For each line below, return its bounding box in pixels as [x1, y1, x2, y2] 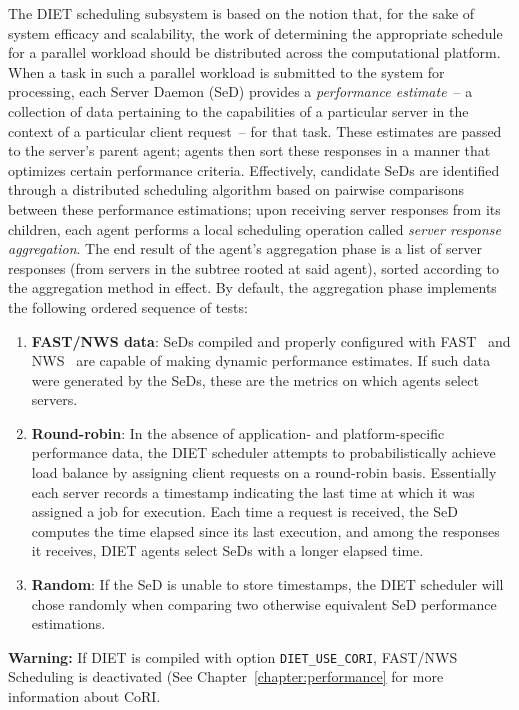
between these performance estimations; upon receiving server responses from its [8, 198, 501, 219]
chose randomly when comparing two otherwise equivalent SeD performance [31, 593, 497, 614]
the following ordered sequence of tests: [8, 296, 248, 317]
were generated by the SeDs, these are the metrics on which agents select [31, 369, 479, 390]
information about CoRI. [8, 686, 161, 707]
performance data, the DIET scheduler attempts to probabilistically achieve [31, 442, 496, 463]
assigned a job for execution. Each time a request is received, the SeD [31, 501, 459, 522]
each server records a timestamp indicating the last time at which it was [31, 481, 475, 502]
